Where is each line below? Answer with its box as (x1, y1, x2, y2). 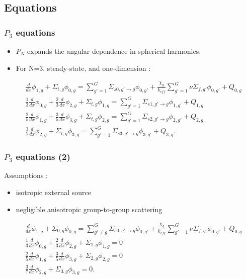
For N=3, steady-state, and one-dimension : (16, 62, 151, 73)
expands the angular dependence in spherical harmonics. (27, 46, 201, 56)
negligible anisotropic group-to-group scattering (16, 204, 162, 214)
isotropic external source (16, 187, 92, 198)
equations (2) (16, 150, 70, 163)
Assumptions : (4, 170, 48, 180)
